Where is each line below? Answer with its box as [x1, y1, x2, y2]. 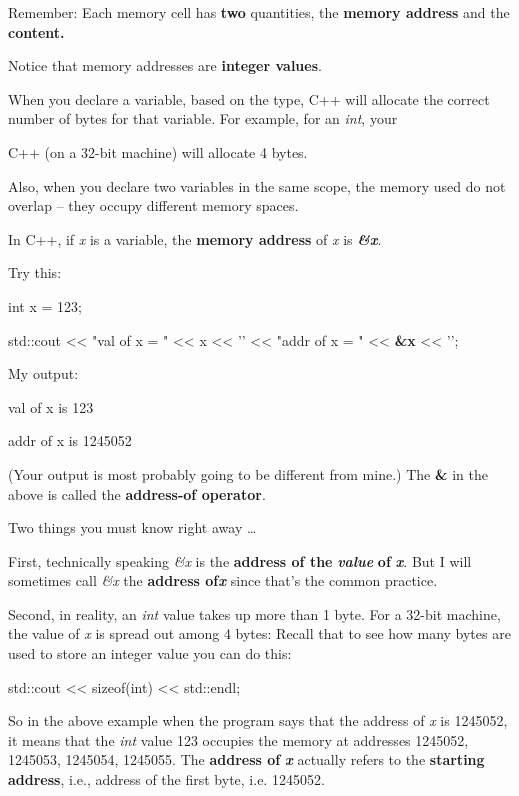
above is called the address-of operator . [8, 483, 266, 504]
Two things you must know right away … [8, 517, 257, 538]
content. [8, 21, 65, 42]
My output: [8, 363, 79, 384]
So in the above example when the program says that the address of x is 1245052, [8, 710, 508, 731]
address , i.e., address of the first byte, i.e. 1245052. [8, 769, 325, 790]
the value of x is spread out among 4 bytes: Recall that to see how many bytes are [8, 623, 511, 644]
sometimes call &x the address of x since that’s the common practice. [8, 570, 438, 591]
